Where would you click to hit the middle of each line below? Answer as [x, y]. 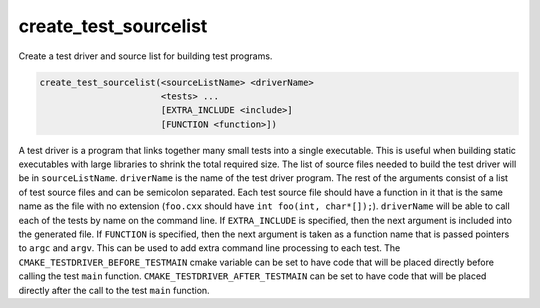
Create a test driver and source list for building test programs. [145, 56]
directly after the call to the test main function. [114, 290]
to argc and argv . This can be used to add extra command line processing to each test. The [209, 248]
